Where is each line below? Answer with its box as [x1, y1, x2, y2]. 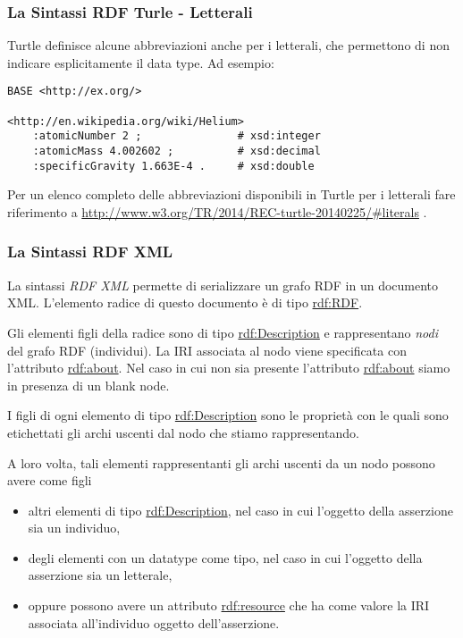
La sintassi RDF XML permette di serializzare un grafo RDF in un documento [7, 275, 439, 294]
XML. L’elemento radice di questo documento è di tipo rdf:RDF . [7, 293, 363, 312]
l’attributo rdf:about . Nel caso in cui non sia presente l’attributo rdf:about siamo [7, 358, 450, 377]
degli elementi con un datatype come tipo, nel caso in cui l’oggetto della [28, 548, 423, 567]
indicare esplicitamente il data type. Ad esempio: [7, 53, 274, 71]
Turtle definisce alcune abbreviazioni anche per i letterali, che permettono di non [7, 36, 450, 55]
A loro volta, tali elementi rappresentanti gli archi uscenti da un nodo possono [7, 453, 435, 472]
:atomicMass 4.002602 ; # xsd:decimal [32, 145, 321, 158]
